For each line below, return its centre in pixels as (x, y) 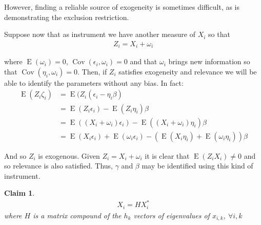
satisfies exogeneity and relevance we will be (188, 71)
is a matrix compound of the (77, 215)
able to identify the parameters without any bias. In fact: (94, 82)
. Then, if (92, 71)
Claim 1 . (19, 193)
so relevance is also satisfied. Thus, (59, 166)
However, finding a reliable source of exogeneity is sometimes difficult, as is (122, 7)
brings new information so (209, 61)
